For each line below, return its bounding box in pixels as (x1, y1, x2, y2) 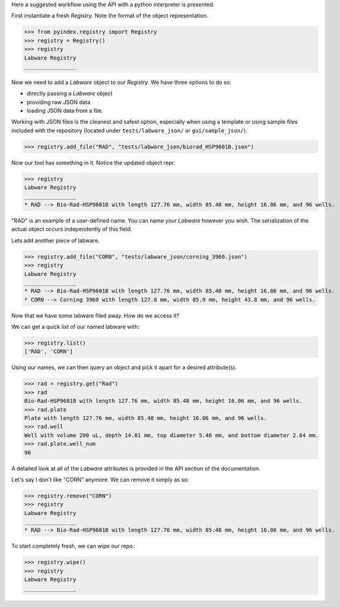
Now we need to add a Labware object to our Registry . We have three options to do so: (11, 78, 231, 86)
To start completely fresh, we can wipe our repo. (11, 543, 134, 550)
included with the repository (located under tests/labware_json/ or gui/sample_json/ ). (11, 126, 248, 134)
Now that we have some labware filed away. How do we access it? (11, 311, 180, 319)
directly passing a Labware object (26, 90, 113, 97)
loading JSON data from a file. (26, 107, 104, 115)
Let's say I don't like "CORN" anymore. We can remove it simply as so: (11, 476, 190, 483)
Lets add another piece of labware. (11, 237, 100, 244)
